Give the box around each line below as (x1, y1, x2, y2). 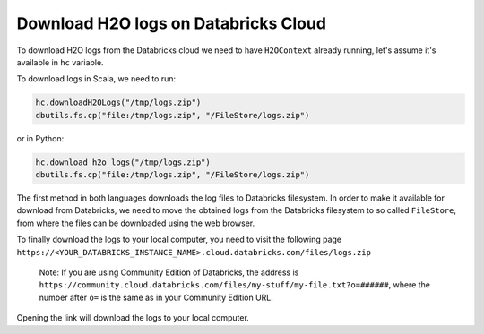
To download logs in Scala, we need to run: (16, 73, 177, 84)
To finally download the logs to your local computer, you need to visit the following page (16, 234, 342, 245)
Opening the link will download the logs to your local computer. (16, 313, 250, 323)
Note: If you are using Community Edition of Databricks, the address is (39, 267, 299, 278)
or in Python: (16, 133, 65, 143)
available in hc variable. (16, 56, 104, 67)
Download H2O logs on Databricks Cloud (16, 13, 327, 33)
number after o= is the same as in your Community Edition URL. (39, 292, 273, 303)
